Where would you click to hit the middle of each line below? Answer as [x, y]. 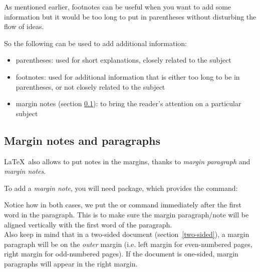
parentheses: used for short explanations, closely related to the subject [123, 60]
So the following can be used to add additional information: [95, 43]
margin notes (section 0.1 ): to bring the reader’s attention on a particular [128, 103]
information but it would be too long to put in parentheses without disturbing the [130, 16]
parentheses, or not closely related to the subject [90, 86]
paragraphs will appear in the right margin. [71, 263]
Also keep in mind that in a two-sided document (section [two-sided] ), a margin [127, 234]
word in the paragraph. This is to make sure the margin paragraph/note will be [126, 214]
